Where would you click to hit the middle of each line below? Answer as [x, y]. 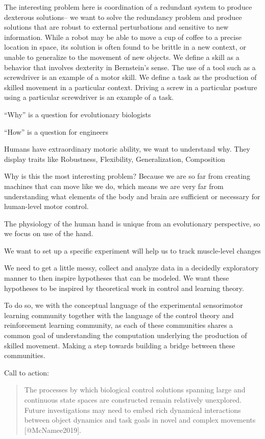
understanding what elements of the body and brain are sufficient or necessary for [132, 196]
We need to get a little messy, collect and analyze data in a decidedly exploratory [131, 268]
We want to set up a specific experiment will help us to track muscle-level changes [132, 250]
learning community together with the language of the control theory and [119, 315]
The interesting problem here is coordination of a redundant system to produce [128, 7]
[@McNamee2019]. [53, 430]
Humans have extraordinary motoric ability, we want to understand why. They [127, 149]
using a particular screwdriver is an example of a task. [89, 97]
